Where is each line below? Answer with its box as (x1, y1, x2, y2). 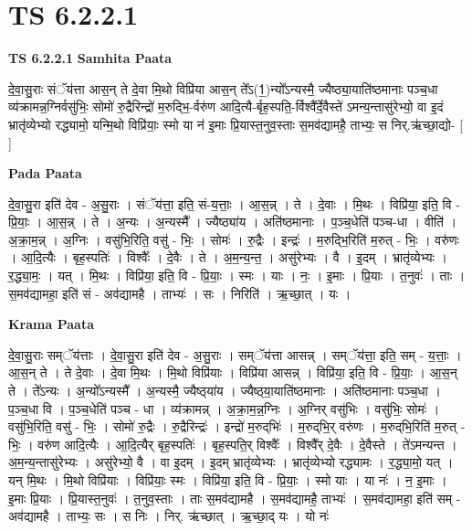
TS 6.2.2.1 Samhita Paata (8, 48, 173, 68)
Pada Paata (8, 164, 82, 183)
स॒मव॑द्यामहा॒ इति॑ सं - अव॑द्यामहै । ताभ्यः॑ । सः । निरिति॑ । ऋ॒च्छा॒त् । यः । (8, 283, 351, 303)
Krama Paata (8, 314, 94, 334)
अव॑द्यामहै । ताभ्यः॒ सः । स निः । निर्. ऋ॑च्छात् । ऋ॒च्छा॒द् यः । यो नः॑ (8, 506, 330, 526)
